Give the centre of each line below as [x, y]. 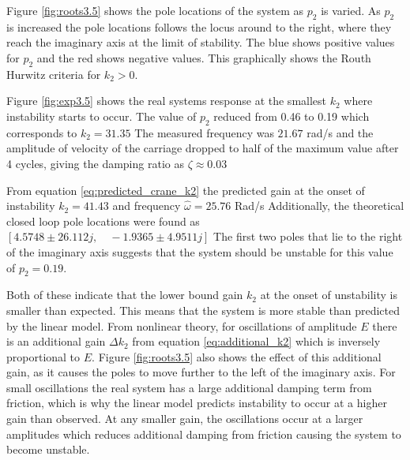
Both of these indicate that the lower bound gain [125, 295]
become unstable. [48, 449]
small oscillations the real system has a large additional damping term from [189, 387]
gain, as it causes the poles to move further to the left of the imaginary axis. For [201, 372]
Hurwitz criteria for [54, 74]
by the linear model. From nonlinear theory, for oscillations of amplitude [182, 325]
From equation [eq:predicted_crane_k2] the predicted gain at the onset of [186, 190]
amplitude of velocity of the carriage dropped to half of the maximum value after [203, 148]
